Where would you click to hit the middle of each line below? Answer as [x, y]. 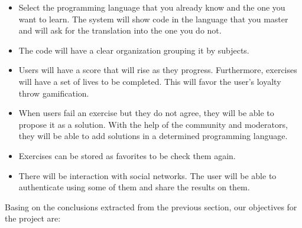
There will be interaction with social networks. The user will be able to [147, 175]
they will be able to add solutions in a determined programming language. [153, 136]
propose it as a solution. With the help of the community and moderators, [153, 124]
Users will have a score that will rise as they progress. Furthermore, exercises [158, 70]
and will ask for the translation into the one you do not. [120, 30]
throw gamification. [54, 93]
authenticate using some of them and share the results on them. [134, 187]
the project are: [33, 218]
